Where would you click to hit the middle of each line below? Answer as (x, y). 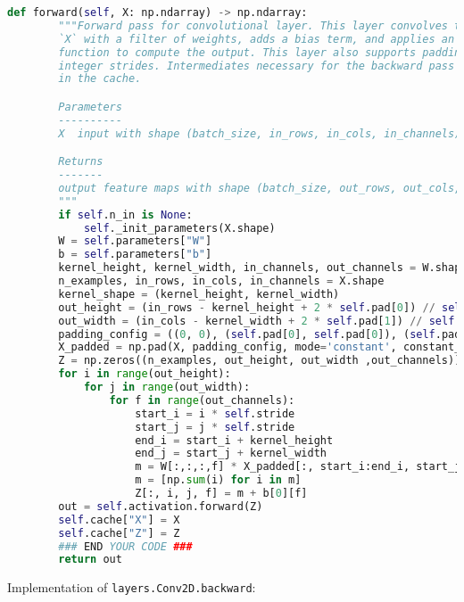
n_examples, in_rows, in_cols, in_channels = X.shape (221, 281)
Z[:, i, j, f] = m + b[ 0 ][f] (221, 494)
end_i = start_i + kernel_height (234, 440)
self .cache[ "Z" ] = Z (119, 533)
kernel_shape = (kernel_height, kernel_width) (199, 294)
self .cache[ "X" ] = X (119, 520)
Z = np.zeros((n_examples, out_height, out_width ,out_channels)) (260, 361)
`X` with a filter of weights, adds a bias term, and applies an (257, 39)
